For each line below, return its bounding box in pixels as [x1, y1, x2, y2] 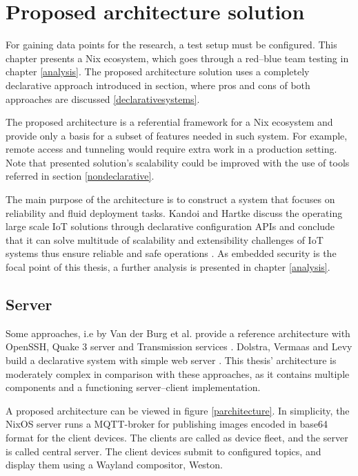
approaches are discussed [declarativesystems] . [6, 91, 200, 106]
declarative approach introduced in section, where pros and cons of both [6, 77, 310, 92]
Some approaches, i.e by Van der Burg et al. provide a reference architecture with [6, 325, 350, 340]
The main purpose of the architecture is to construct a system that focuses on [6, 192, 335, 207]
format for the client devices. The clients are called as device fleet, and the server [6, 430, 348, 444]
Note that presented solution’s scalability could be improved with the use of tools [6, 155, 350, 169]
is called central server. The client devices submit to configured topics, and [6, 444, 321, 458]
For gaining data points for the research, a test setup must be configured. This [6, 37, 337, 52]
